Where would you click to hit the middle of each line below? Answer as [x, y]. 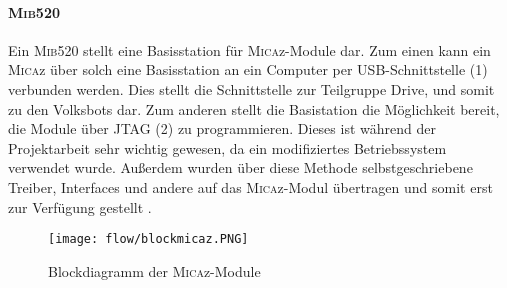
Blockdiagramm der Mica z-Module [154, 270]
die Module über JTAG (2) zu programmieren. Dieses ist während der [222, 128]
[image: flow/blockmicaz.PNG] [148, 239]
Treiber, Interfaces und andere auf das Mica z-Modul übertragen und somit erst [250, 186]
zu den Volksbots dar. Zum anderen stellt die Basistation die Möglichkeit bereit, [254, 108]
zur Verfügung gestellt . [80, 206]
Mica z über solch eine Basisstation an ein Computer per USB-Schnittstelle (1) [248, 69]
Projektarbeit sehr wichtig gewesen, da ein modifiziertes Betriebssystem [227, 147]
